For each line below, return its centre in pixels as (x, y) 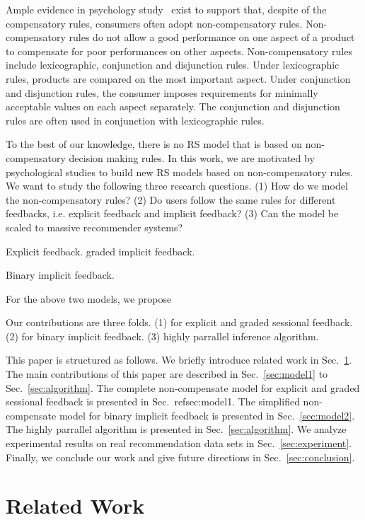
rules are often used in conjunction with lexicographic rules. (135, 120)
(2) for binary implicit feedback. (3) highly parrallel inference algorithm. (162, 336)
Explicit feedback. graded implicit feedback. (100, 251)
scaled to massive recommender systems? (94, 227)
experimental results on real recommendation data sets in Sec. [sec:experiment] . (179, 443)
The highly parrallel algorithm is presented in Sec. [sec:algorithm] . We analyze (176, 429)
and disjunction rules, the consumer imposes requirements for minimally (162, 92)
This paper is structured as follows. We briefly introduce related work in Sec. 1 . (179, 360)
